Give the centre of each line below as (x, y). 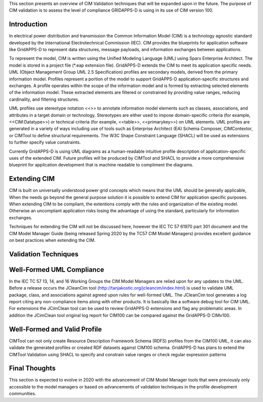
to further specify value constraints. (45, 142)
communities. (23, 394)
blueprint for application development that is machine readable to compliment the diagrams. (101, 165)
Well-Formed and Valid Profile (56, 329)
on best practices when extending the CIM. (52, 240)
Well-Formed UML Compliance (56, 269)
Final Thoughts (32, 368)
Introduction (28, 24)
